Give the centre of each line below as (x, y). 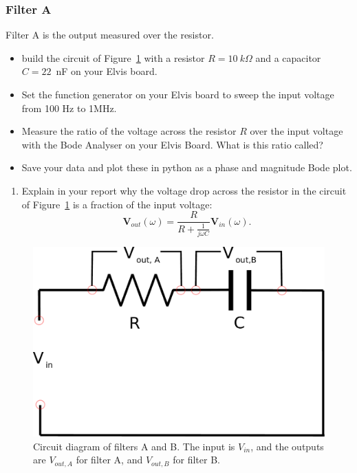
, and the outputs (287, 446)
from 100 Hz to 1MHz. (69, 108)
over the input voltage (296, 131)
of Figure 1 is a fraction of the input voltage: (117, 204)
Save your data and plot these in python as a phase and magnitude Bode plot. (187, 167)
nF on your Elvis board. (107, 71)
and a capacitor (288, 57)
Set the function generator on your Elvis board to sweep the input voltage (178, 94)
